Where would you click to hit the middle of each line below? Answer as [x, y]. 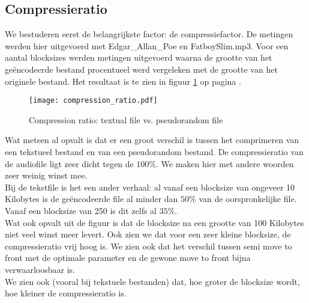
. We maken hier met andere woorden [225, 163]
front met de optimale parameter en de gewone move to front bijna [128, 258]
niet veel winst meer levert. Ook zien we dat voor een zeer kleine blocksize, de [148, 234]
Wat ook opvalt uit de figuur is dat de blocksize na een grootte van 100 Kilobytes [154, 222]
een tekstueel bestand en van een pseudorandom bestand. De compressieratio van [154, 152]
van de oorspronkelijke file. [248, 199]
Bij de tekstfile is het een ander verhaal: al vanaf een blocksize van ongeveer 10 [150, 187]
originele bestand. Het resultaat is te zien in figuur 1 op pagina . [123, 81]
